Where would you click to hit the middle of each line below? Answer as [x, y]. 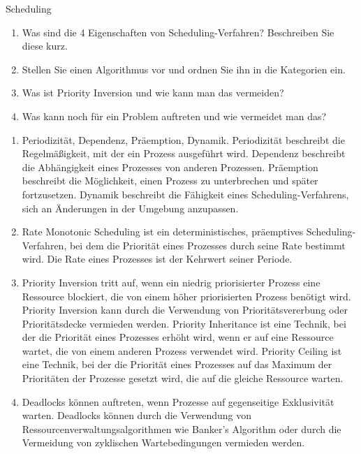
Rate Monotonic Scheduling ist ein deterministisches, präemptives [163, 232]
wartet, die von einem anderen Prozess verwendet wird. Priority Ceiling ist [182, 350]
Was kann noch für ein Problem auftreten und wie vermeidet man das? [174, 116]
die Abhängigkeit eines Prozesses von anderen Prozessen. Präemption [170, 167]
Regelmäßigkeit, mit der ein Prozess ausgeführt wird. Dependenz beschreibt [184, 153]
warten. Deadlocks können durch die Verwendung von [137, 415]
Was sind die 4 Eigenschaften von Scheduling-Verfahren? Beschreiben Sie [178, 32]
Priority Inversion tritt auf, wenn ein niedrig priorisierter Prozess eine [171, 282]
